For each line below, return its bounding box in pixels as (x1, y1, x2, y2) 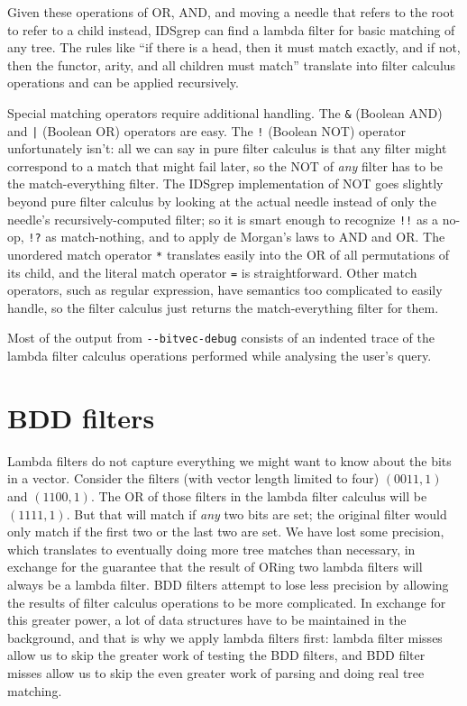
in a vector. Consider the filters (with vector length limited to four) (7, 469, 380, 488)
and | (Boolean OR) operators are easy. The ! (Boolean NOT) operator (7, 121, 406, 140)
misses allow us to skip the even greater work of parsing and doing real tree (7, 663, 425, 682)
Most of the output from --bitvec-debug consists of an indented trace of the (7, 328, 435, 347)
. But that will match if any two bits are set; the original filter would (66, 504, 447, 523)
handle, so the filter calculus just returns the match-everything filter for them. (7, 298, 439, 316)
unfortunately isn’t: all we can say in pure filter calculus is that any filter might (7, 139, 447, 158)
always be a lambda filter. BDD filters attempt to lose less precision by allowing (7, 575, 449, 593)
